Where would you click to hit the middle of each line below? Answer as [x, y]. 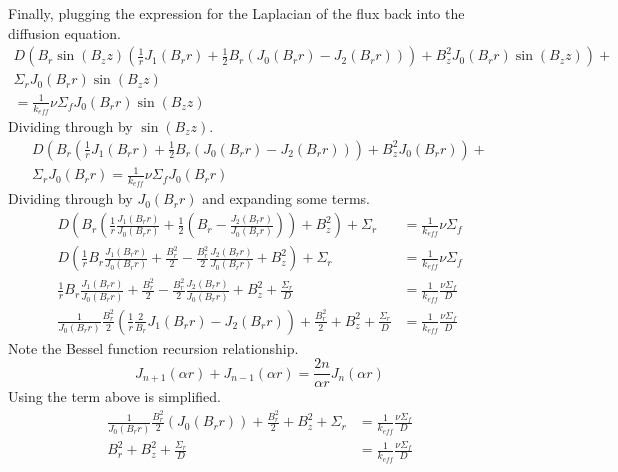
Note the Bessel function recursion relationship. [153, 347]
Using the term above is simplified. [114, 396]
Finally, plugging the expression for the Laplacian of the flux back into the [236, 13]
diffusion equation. [64, 32]
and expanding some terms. [286, 198]
